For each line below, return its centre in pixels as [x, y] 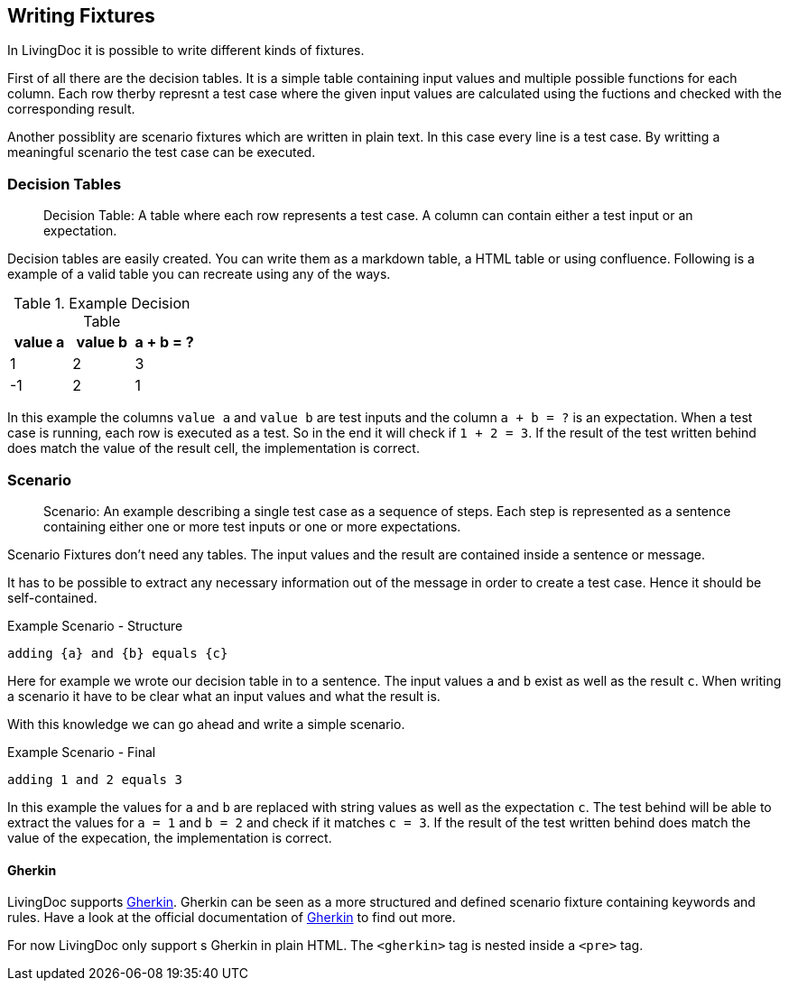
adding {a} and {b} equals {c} [118, 653]
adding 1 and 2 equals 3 [95, 779]
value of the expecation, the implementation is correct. [170, 837]
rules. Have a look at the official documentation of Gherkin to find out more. [232, 918]
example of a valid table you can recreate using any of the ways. [199, 274]
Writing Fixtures [81, 16]
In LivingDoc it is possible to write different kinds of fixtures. [186, 51]
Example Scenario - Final [82, 752]
